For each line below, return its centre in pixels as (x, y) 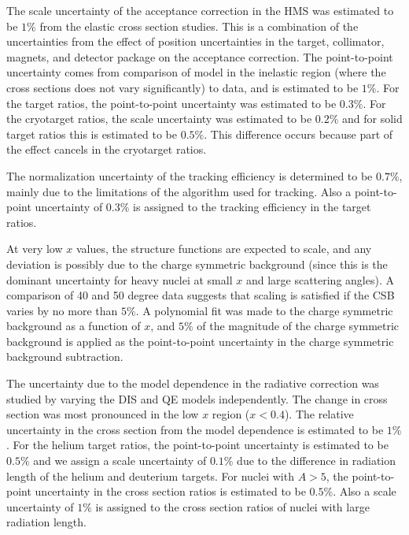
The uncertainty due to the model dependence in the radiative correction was (193, 383)
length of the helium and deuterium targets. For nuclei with (150, 476)
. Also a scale (365, 491)
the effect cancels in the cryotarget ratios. (107, 149)
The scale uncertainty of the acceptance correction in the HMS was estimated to (200, 10)
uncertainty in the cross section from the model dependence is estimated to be (195, 429)
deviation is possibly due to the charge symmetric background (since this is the (197, 264)
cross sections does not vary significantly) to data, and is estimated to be (182, 87)
